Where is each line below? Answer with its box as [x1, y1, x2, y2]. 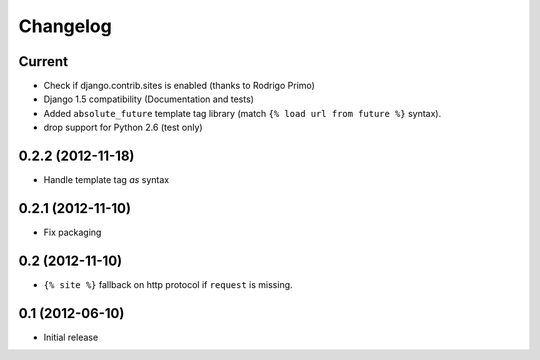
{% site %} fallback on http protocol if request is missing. [43, 278, 294, 290]
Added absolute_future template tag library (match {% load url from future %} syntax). [43, 107, 442, 119]
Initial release [43, 331, 99, 343]
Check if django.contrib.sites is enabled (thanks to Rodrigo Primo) [43, 80, 315, 92]
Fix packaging [43, 226, 102, 239]
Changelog [18, 15, 112, 37]
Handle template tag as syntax [43, 174, 170, 186]
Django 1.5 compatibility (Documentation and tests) [43, 93, 255, 105]
